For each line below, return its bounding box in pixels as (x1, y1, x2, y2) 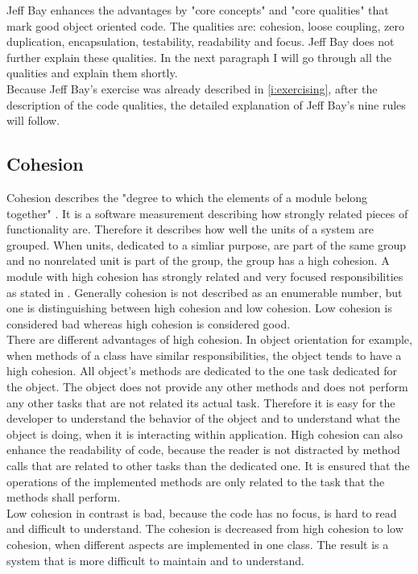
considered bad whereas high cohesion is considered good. (6, 315, 291, 332)
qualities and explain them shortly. (6, 64, 178, 81)
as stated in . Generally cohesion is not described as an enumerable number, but (6, 283, 403, 300)
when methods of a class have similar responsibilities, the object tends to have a (6, 346, 402, 363)
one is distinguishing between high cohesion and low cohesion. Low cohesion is (6, 299, 392, 316)
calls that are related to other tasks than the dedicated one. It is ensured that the (6, 457, 410, 474)
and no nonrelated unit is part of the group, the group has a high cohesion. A (6, 252, 390, 269)
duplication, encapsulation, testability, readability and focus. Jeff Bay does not (6, 33, 395, 50)
